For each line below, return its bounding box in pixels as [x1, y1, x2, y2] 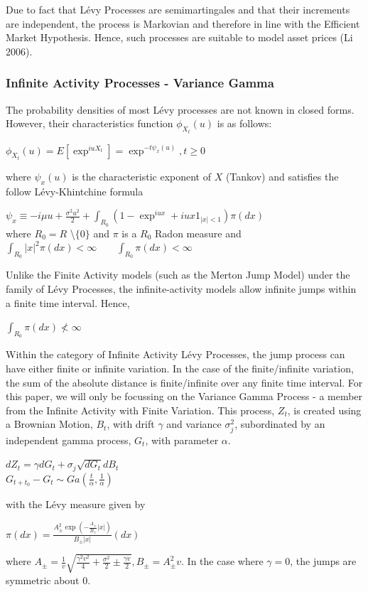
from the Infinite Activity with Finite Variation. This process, [6, 402, 275, 417]
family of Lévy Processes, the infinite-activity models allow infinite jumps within [6, 281, 357, 296]
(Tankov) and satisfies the [225, 169, 339, 184]
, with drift [107, 416, 155, 431]
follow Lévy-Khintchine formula [6, 183, 144, 198]
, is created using [287, 402, 362, 417]
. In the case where [181, 554, 264, 569]
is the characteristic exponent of [72, 169, 211, 184]
